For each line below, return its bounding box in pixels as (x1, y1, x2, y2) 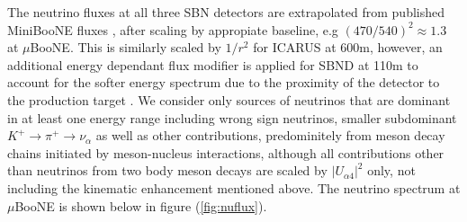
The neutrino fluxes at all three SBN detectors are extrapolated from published (7, 3, 445, 21)
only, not (367, 161, 416, 180)
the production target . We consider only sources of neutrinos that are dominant (7, 90, 451, 109)
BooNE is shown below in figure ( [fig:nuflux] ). (14, 196, 267, 215)
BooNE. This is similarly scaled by (30, 38, 221, 57)
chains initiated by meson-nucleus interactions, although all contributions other (7, 143, 445, 162)
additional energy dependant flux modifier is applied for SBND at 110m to (7, 55, 418, 74)
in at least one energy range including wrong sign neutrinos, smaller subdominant (7, 108, 457, 127)
